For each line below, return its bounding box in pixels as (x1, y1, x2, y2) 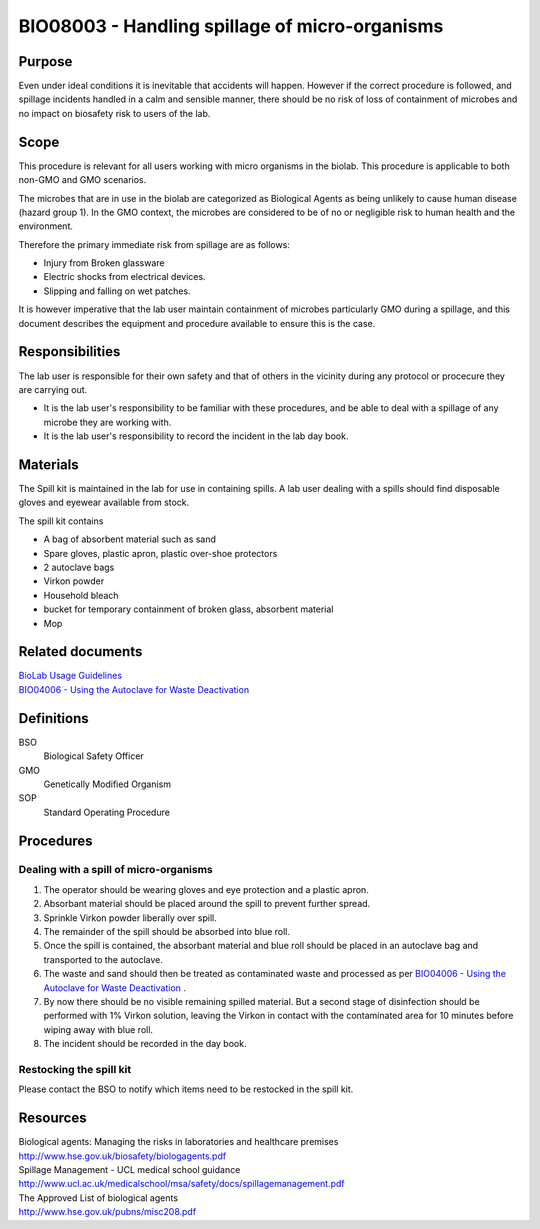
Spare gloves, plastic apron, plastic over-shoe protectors (43, 547, 278, 559)
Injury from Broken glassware (43, 257, 165, 269)
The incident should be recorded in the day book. (43, 1038, 247, 1050)
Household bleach (43, 589, 119, 601)
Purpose (18, 53, 73, 70)
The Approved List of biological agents (18, 1191, 179, 1204)
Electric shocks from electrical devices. (43, 271, 206, 283)
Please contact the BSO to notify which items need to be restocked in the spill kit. (18, 1083, 354, 1095)
